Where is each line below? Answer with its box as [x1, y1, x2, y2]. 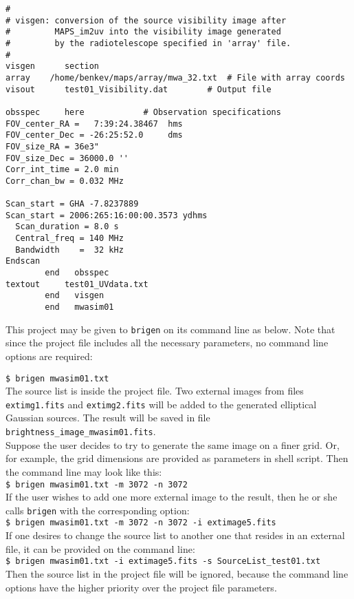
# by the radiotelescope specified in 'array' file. [5, 38, 291, 48]
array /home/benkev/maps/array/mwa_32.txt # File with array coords [5, 72, 345, 83]
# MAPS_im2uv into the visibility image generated [5, 27, 281, 37]
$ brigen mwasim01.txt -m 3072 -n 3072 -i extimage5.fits [5, 518, 276, 528]
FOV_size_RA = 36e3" [5, 141, 100, 151]
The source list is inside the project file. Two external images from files [5, 383, 304, 398]
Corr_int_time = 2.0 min [5, 165, 119, 175]
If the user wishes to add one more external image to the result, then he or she [5, 490, 338, 504]
